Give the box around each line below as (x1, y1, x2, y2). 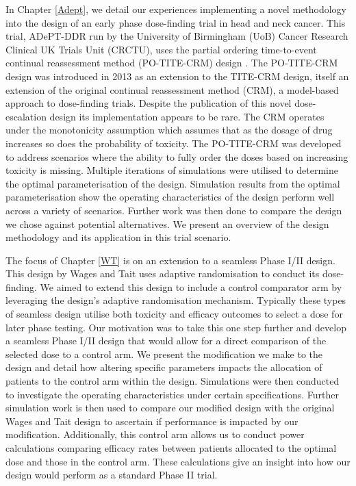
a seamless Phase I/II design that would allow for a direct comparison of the (5, 333, 327, 348)
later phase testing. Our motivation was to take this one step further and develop (5, 320, 346, 334)
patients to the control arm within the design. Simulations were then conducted (5, 374, 340, 388)
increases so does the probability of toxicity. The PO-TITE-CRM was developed (5, 136, 342, 150)
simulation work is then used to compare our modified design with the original (5, 400, 335, 415)
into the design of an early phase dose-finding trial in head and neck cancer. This (5, 15, 346, 29)
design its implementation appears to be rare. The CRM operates (49, 109, 325, 123)
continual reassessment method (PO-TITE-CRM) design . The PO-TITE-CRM (5, 55, 338, 70)
